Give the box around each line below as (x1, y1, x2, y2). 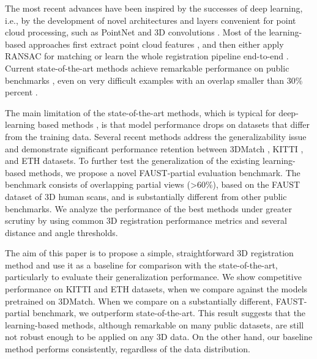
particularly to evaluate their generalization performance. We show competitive (5, 270, 302, 283)
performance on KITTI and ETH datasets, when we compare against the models (5, 283, 308, 295)
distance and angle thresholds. (5, 226, 118, 239)
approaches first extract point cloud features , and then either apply (28, 37, 284, 50)
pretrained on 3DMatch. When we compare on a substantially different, (5, 294, 274, 307)
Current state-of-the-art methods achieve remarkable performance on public (5, 61, 289, 74)
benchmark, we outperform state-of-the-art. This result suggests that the (32, 306, 306, 319)
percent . (5, 86, 38, 98)
